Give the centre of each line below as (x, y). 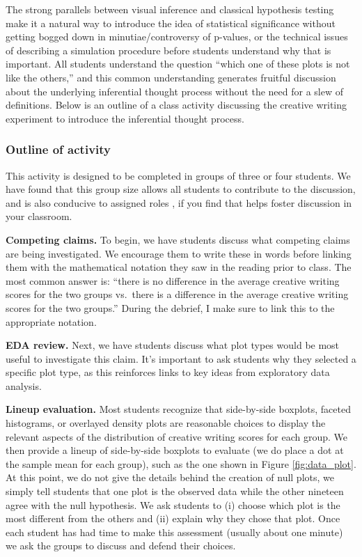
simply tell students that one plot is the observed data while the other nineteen (175, 491)
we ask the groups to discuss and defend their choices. (121, 546)
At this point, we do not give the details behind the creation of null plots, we (170, 477)
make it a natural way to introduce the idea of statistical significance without (171, 23)
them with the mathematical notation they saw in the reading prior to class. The (179, 267)
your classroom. (39, 216)
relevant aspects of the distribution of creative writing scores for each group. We (177, 436)
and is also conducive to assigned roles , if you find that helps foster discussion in (179, 202)
